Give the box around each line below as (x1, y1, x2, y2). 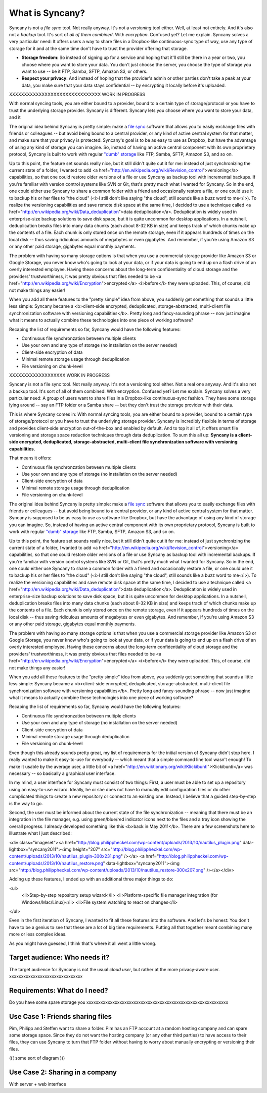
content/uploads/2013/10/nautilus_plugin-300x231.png (9, 853, 121, 859)
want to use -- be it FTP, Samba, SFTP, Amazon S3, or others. (21, 68, 148, 74)
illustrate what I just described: (9, 830, 72, 836)
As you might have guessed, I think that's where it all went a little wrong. (9, 940, 157, 946)
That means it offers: (9, 455, 52, 461)
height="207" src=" (72, 846, 113, 852)
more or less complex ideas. (9, 931, 67, 937)
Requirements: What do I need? (9, 986, 108, 994)
